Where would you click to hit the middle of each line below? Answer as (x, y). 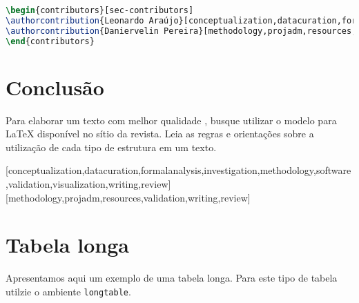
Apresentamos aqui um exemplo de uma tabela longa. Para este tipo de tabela (172, 278)
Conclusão (55, 87)
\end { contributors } (50, 41)
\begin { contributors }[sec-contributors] (100, 10)
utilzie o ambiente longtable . (68, 291)
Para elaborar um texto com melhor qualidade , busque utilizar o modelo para (171, 120)
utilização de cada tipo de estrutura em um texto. (111, 147)
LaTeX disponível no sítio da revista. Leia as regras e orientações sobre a (160, 134)
